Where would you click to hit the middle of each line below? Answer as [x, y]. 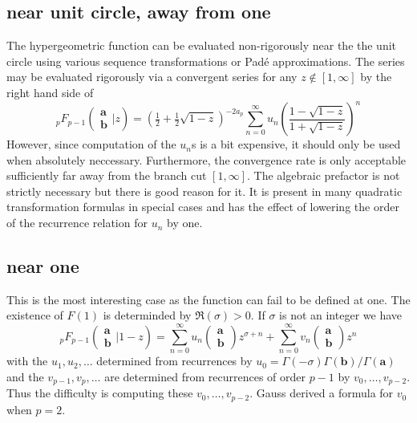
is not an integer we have [340, 315]
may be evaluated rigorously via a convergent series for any [152, 77]
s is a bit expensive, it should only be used [296, 144]
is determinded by [147, 315]
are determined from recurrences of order [205, 376]
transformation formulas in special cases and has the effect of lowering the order [203, 207]
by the [376, 77]
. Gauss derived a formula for [322, 393]
